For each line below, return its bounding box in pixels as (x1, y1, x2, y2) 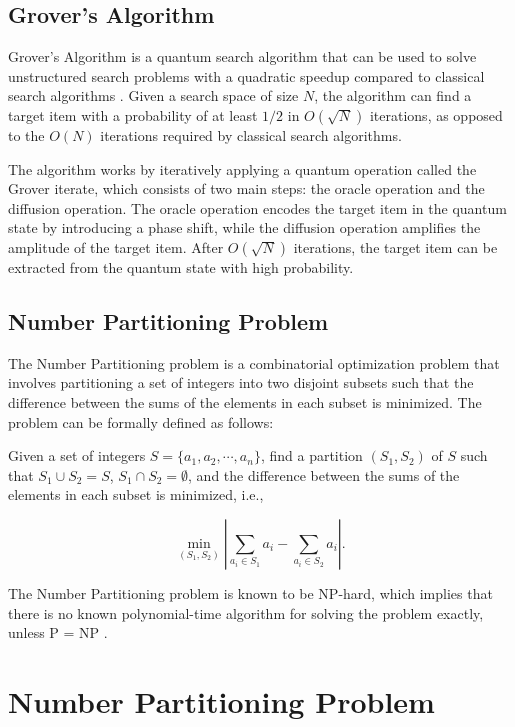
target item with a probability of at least (8, 104, 258, 125)
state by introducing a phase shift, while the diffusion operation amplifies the (8, 217, 481, 238)
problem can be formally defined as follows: (8, 411, 274, 432)
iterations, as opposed (369, 104, 503, 125)
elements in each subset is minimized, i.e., (8, 484, 264, 505)
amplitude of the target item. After (8, 236, 224, 257)
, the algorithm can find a (314, 85, 472, 106)
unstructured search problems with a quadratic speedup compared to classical (8, 65, 485, 86)
